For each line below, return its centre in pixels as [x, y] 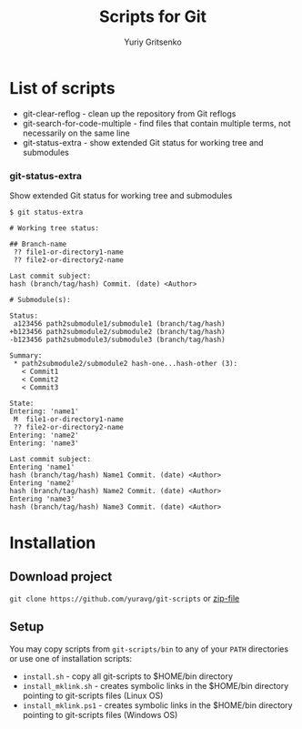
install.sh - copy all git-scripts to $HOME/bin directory [128, 676]
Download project [61, 577]
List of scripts [62, 88]
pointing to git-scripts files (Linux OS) [93, 695]
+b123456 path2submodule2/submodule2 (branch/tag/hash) [117, 331]
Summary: [26, 355]
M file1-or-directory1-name [69, 419]
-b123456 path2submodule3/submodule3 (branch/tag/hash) [117, 339]
